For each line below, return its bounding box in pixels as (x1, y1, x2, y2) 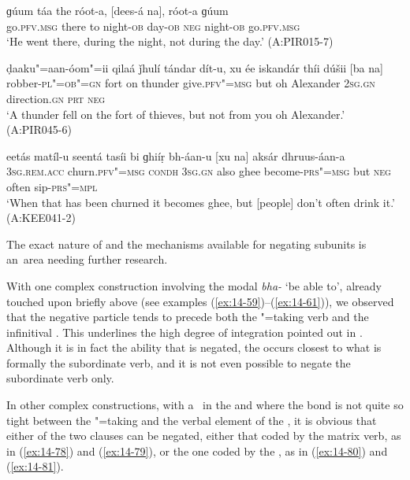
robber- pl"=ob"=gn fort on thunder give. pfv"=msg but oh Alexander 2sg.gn (6, 75, 375, 91)
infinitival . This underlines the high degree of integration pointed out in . (6, 323, 363, 340)
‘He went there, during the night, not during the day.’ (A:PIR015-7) (6, 33, 334, 50)
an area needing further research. (6, 251, 168, 268)
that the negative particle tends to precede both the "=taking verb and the (6, 308, 369, 325)
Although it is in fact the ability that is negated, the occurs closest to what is (6, 339, 382, 356)
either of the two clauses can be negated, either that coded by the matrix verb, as (6, 427, 401, 444)
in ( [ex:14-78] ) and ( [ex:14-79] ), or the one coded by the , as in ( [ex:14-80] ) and (6, 442, 388, 459)
